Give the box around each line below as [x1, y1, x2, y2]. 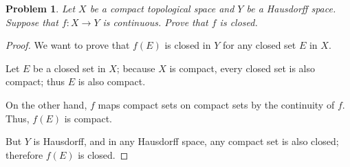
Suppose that [6, 14, 58, 29]
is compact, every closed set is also [169, 60, 315, 75]
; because [116, 60, 155, 75]
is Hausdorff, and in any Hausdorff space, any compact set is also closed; [33, 134, 339, 148]
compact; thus [6, 74, 65, 89]
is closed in [164, 38, 211, 52]
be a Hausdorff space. [246, 1, 336, 15]
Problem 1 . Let [6, 1, 76, 15]
